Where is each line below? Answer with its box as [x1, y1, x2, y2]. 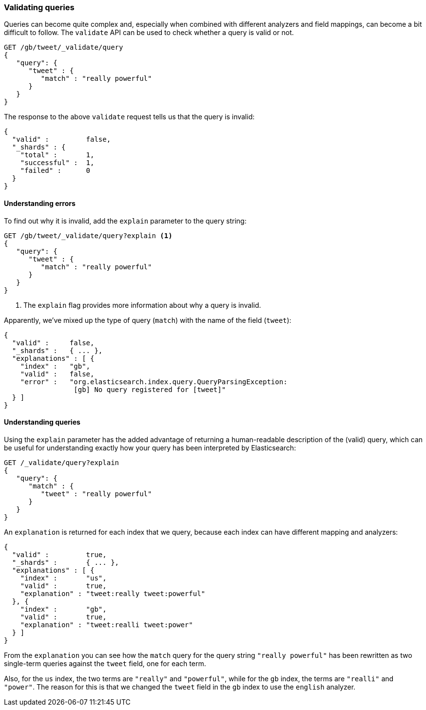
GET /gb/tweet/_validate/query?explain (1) [4, 231, 173, 240]
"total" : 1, [20, 151, 95, 159]
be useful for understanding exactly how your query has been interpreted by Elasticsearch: [4, 443, 296, 452]
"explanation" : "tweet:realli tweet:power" [20, 620, 193, 629]
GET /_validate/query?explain [4, 458, 119, 467]
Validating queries [4, 2, 75, 12]
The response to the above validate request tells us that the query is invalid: [4, 112, 255, 121]
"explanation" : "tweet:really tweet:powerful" [20, 589, 206, 598]
